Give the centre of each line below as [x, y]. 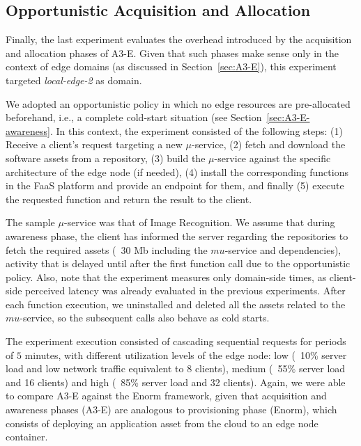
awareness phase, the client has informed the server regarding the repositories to [177, 236]
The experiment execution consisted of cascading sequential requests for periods [176, 341]
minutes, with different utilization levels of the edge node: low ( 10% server [186, 355]
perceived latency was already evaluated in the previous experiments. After [185, 290]
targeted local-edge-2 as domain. [74, 80]
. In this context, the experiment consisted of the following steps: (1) [196, 130]
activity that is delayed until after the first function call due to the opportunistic [178, 263]
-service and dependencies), [283, 249]
